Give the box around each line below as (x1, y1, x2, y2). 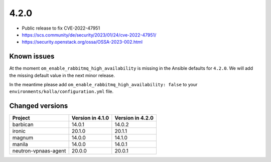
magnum (12, 134, 34, 141)
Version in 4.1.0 (71, 114, 109, 121)
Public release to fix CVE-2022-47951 (22, 25, 100, 31)
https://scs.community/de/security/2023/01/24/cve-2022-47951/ (22, 32, 157, 38)
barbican (12, 121, 34, 128)
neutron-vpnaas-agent (12, 147, 66, 154)
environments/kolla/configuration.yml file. (9, 88, 114, 95)
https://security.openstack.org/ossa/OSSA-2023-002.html (22, 39, 143, 45)
